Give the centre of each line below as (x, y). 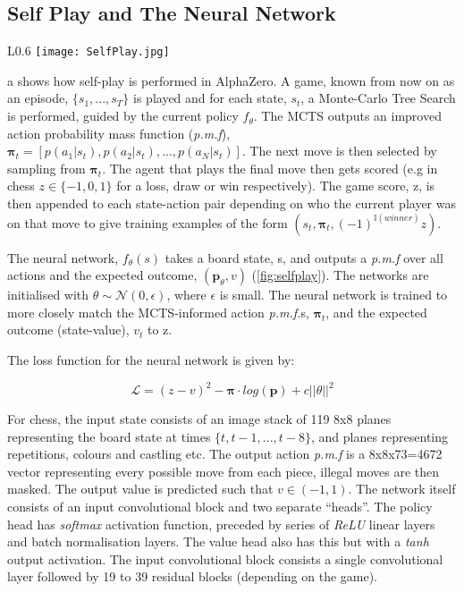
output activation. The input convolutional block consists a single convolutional (225, 558)
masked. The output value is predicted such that (140, 489)
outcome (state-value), (68, 330)
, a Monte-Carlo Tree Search (378, 98)
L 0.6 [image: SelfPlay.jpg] (89, 51)
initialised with (48, 295)
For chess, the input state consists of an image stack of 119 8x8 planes (199, 419)
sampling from (46, 168)
